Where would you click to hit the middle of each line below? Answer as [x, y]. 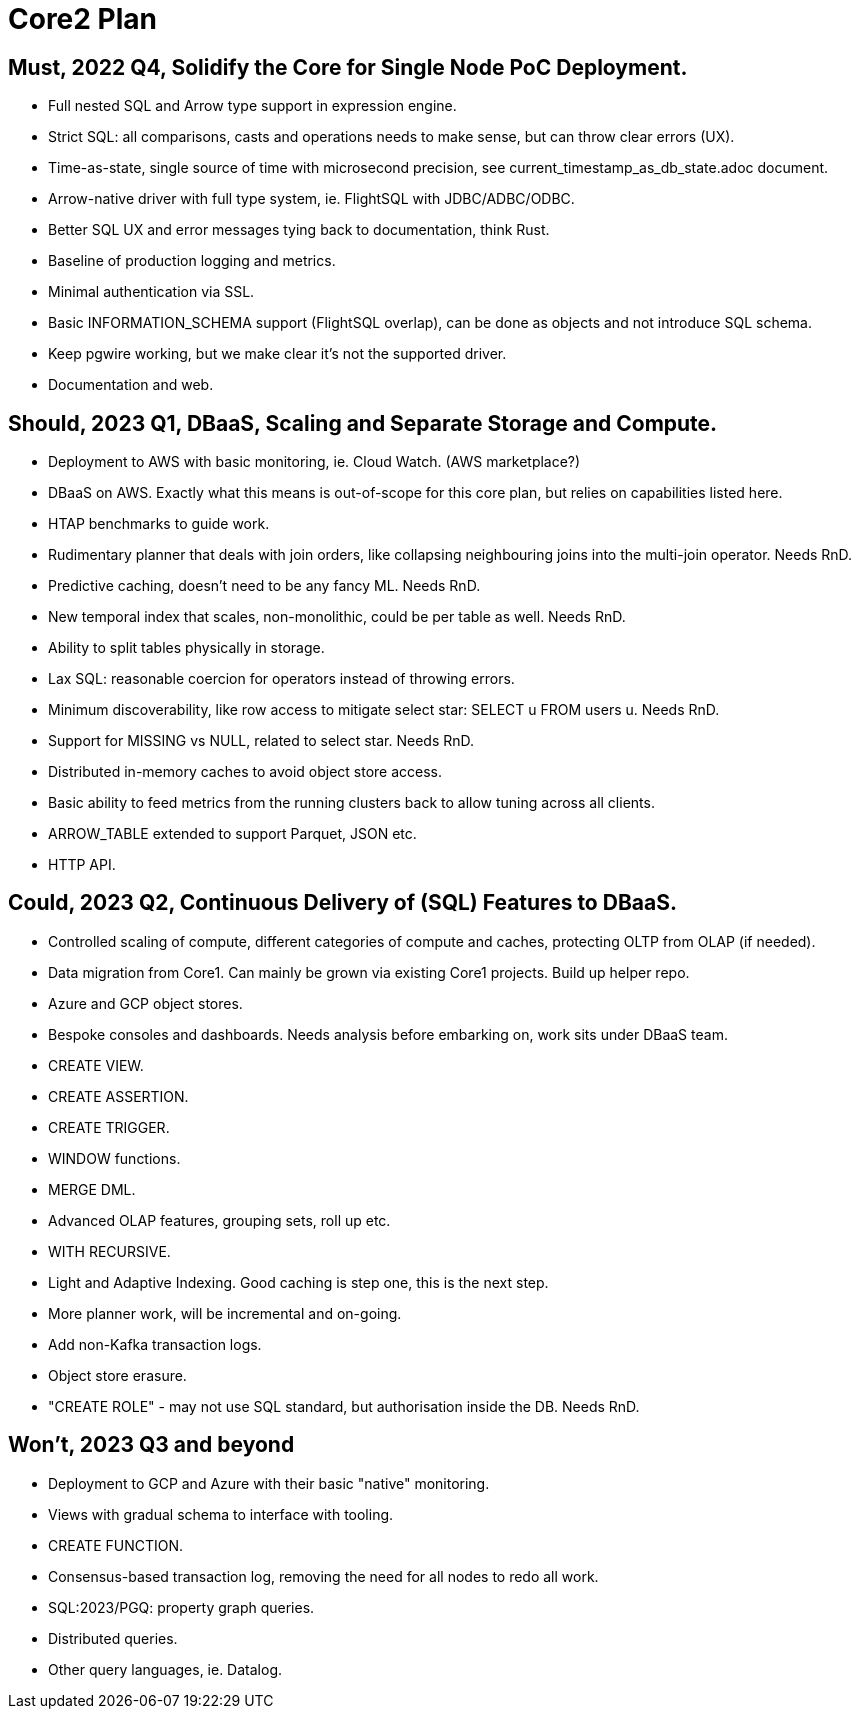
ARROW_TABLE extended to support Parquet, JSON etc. [232, 834]
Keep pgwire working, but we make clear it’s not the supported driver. [277, 354]
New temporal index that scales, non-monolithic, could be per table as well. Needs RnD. [337, 617]
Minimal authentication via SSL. [151, 292]
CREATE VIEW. [96, 1065]
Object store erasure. [117, 1375]
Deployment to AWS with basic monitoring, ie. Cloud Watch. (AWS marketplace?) [314, 462]
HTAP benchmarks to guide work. [159, 524]
